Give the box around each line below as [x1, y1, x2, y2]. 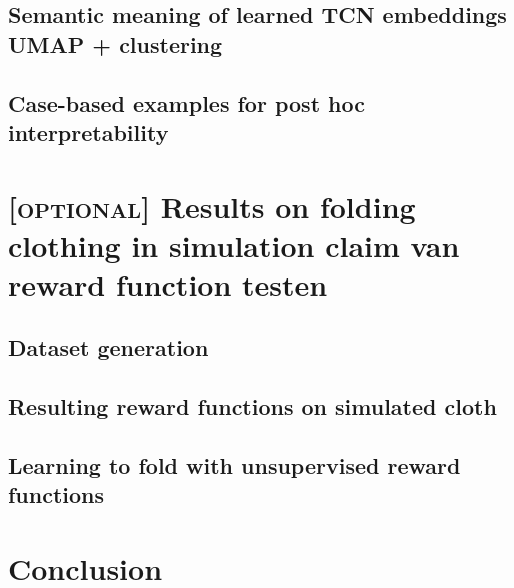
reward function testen [8, 263, 328, 304]
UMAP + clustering [8, 28, 223, 59]
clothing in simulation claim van [8, 224, 460, 265]
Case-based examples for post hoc [8, 87, 365, 118]
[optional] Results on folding [8, 185, 416, 226]
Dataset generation [8, 332, 209, 363]
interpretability [8, 116, 169, 147]
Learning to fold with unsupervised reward [8, 450, 461, 481]
